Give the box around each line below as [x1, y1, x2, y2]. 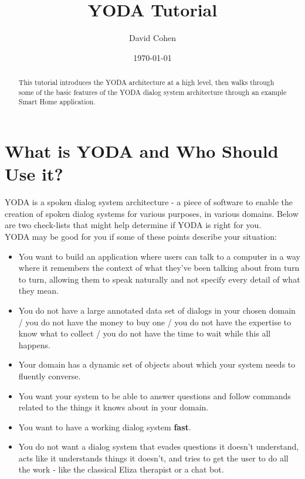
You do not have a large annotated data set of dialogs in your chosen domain [18, 304, 296, 316]
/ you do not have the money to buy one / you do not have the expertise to [18, 315, 292, 328]
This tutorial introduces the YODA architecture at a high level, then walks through [18, 77, 274, 87]
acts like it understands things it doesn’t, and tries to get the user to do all [18, 451, 289, 464]
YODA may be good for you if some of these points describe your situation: [5, 230, 277, 242]
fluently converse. [18, 369, 81, 382]
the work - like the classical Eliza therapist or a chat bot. [18, 463, 224, 475]
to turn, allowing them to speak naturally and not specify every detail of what [18, 273, 300, 285]
